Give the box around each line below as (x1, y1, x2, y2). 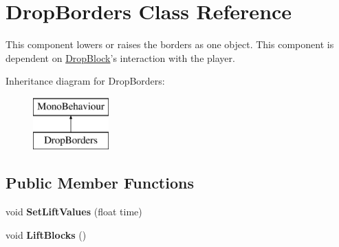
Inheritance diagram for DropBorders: (6, 74, 165, 88)
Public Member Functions (6, 172, 194, 193)
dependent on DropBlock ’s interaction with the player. (6, 50, 235, 65)
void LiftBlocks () (6, 227, 87, 241)
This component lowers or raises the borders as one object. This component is (6, 37, 334, 52)
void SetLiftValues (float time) (6, 204, 142, 219)
